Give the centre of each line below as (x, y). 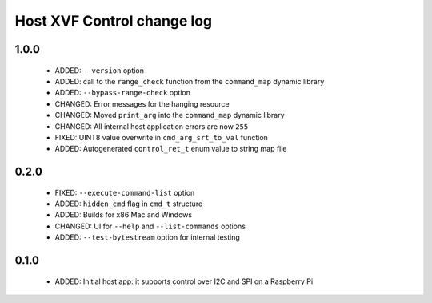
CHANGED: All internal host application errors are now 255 (152, 126)
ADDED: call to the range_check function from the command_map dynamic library (190, 81)
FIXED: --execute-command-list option (125, 192)
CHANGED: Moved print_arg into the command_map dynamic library (170, 115)
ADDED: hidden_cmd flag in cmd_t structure (129, 204)
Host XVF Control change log (114, 21)
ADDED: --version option (99, 70)
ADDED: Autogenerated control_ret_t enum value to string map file (171, 149)
